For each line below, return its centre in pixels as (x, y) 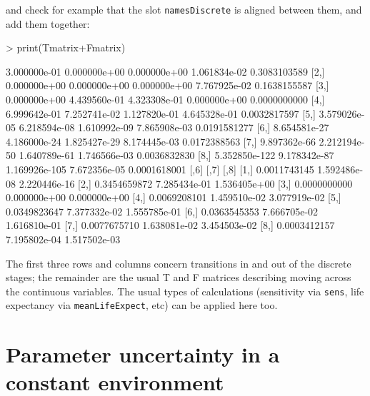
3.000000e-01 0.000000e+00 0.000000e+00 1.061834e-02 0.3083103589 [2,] (165, 71)
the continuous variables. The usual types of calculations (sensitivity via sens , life (185, 291)
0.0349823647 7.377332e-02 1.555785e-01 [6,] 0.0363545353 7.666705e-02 (162, 211)
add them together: (48, 23)
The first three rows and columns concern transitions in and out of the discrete (179, 263)
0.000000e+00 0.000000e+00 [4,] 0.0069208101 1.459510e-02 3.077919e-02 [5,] (174, 197)
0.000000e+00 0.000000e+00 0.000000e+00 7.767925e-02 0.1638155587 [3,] (167, 85)
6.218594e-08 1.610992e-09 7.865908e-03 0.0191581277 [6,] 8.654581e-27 (174, 127)
